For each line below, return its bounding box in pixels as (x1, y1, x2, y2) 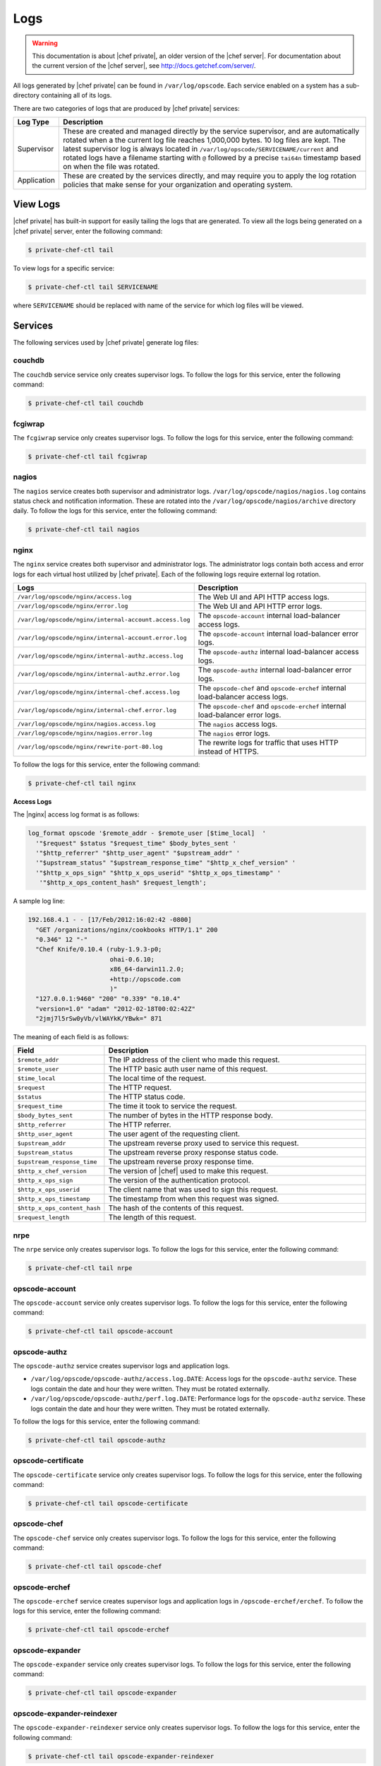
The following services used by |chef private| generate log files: (13, 338, 199, 346)
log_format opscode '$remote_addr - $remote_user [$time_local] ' (28, 829, 267, 837)
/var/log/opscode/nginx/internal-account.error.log (17, 634, 187, 642)
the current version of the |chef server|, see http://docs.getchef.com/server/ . (32, 61, 256, 70)
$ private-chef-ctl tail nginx (28, 779, 137, 787)
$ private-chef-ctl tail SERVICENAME (28, 283, 159, 291)
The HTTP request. (108, 1083, 172, 1093)
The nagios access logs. (198, 719, 278, 729)
